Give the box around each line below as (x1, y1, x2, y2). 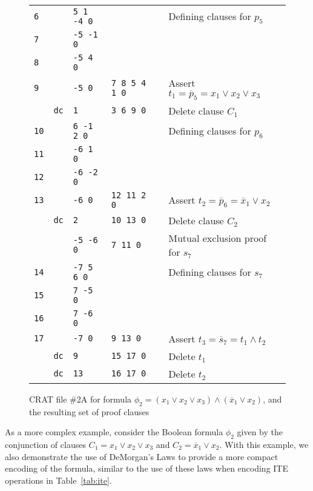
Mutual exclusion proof (168, 230, 267, 245)
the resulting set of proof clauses (29, 405, 150, 418)
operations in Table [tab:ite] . (5, 473, 112, 486)
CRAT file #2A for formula (29, 392, 132, 405)
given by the (237, 426, 283, 438)
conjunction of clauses (5, 438, 86, 450)
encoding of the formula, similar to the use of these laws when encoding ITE (5, 462, 289, 475)
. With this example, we (219, 438, 309, 450)
